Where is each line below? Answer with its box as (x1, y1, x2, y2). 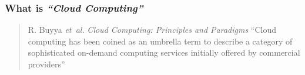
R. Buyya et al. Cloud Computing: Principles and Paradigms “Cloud (28, 23, 276, 36)
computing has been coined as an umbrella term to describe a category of (28, 35, 293, 47)
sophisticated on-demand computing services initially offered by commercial (28, 46, 300, 59)
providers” (28, 58, 65, 70)
